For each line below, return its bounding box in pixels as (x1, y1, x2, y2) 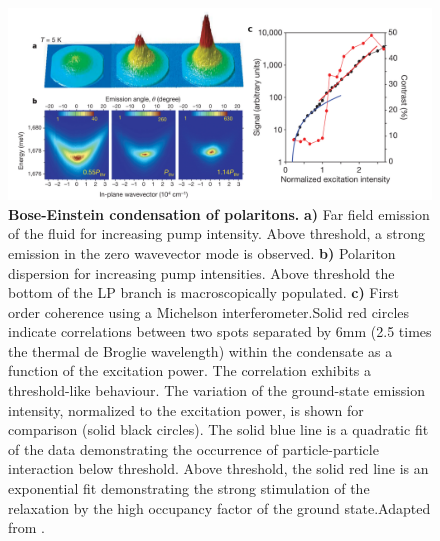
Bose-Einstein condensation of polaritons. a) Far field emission (8, 203, 430, 224)
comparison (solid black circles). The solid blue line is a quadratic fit (8, 419, 429, 440)
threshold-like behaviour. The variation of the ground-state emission (8, 380, 425, 401)
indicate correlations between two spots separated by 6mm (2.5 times (8, 321, 432, 342)
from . (8, 517, 46, 538)
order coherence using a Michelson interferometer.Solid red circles (8, 301, 410, 322)
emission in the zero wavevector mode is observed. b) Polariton (8, 242, 396, 263)
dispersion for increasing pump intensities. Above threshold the (8, 262, 395, 283)
